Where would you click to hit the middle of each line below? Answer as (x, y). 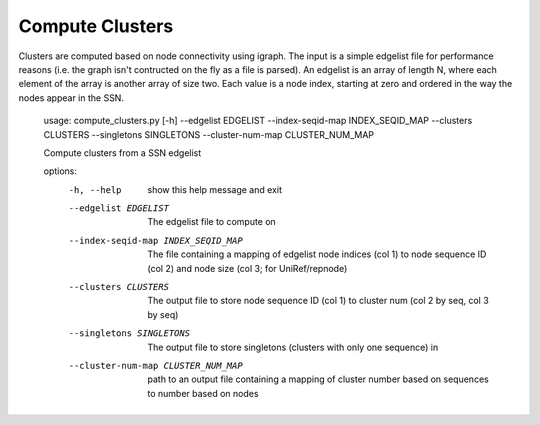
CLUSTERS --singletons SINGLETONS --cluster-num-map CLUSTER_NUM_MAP (209, 134)
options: (60, 171)
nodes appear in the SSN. (71, 97)
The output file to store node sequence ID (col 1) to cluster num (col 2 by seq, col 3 (318, 301)
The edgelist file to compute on (212, 222)
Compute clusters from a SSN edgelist (122, 152)
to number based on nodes (203, 393)
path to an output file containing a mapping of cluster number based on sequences (318, 379)
